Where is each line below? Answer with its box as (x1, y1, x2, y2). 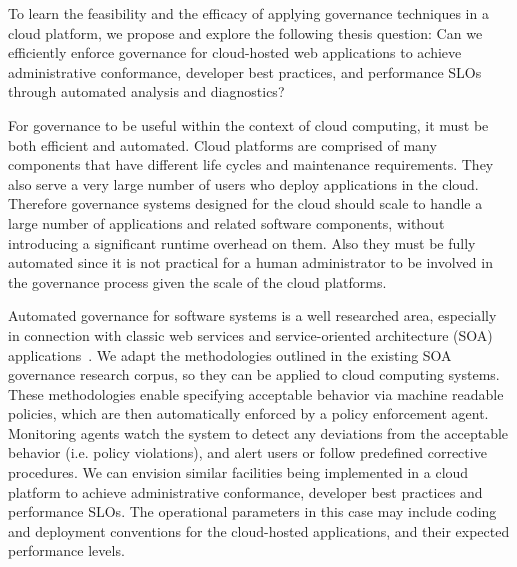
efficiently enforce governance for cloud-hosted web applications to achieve (8, 42, 462, 63)
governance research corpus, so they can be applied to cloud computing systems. (8, 364, 500, 385)
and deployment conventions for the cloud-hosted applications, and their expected (8, 520, 510, 541)
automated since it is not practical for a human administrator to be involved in (8, 252, 493, 273)
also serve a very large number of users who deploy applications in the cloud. (8, 173, 479, 194)
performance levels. (8, 540, 125, 561)
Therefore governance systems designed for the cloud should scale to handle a (8, 193, 483, 214)
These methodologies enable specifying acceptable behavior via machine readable (8, 383, 504, 404)
